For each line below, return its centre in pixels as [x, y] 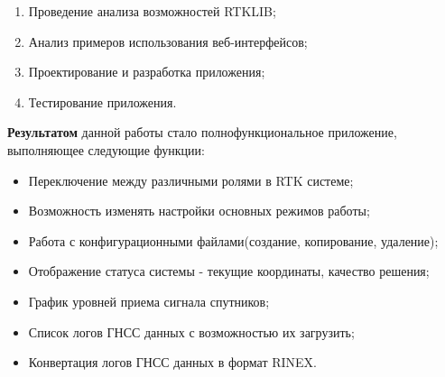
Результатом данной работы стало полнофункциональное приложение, [202, 132]
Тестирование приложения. [102, 101]
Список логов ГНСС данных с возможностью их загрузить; [191, 331]
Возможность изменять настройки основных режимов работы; [199, 211]
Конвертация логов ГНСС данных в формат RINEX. [172, 362]
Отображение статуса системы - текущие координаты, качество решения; [229, 271]
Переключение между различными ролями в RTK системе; [191, 180]
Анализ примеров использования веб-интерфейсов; [168, 41]
